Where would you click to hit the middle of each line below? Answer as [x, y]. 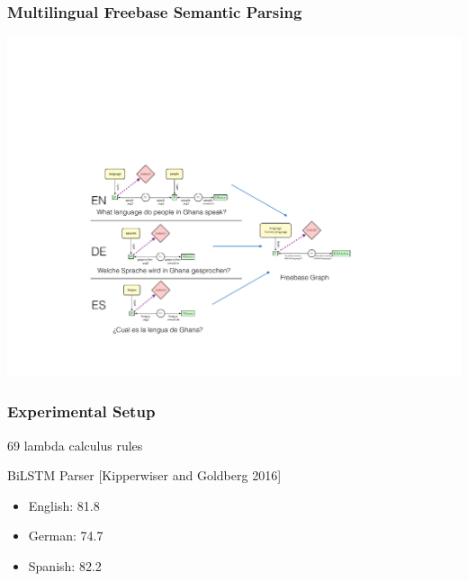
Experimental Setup [81, 411]
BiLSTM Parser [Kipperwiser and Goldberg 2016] [144, 475]
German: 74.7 [66, 536]
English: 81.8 [64, 505]
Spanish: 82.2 [65, 565]
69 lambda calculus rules [75, 445]
